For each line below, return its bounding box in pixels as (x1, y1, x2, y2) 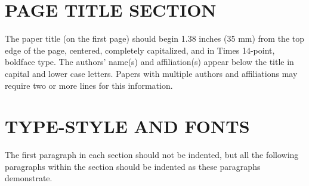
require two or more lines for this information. (5, 79, 173, 91)
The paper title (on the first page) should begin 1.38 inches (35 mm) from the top (5, 32, 305, 45)
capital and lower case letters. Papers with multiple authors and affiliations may (5, 67, 298, 79)
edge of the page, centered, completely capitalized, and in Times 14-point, (5, 44, 275, 56)
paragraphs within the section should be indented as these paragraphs (5, 160, 261, 172)
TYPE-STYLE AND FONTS (5, 114, 250, 138)
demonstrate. (5, 172, 52, 184)
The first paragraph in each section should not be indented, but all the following (5, 148, 299, 161)
